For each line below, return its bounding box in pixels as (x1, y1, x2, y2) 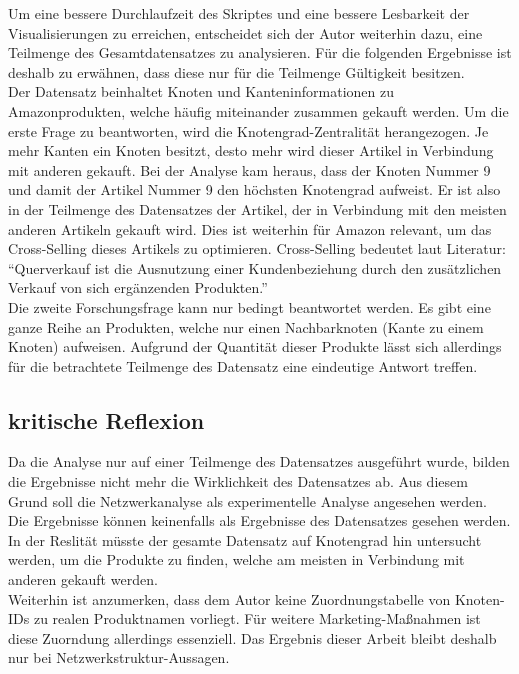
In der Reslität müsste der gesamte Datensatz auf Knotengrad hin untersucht (8, 529, 482, 550)
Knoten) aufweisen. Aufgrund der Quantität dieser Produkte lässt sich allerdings (8, 336, 502, 357)
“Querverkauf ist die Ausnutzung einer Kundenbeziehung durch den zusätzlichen (8, 257, 502, 278)
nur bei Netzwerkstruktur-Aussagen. (8, 647, 230, 668)
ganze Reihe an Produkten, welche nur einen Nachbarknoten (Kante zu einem (8, 316, 484, 337)
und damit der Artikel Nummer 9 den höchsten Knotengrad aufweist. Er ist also (8, 179, 501, 200)
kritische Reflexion (8, 404, 205, 435)
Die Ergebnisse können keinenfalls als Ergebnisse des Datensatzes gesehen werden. (8, 510, 511, 531)
